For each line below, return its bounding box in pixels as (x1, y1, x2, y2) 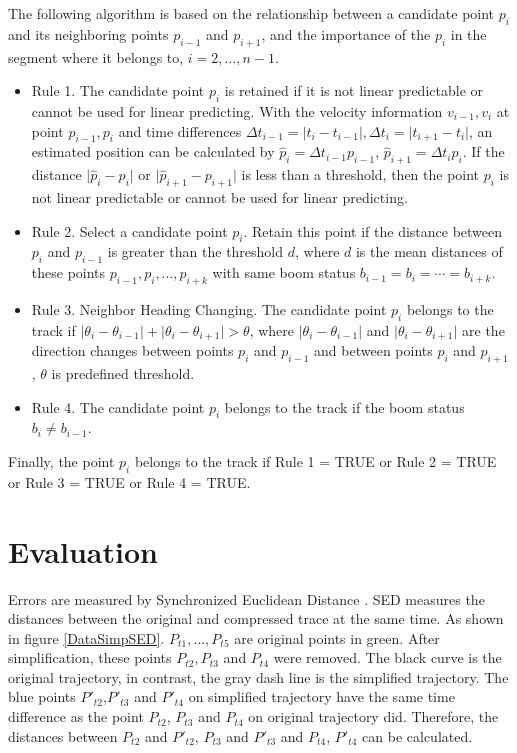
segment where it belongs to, (8, 46, 184, 67)
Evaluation (8, 530, 158, 571)
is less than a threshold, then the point (241, 164, 480, 185)
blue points (8, 686, 76, 707)
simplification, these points (8, 647, 172, 668)
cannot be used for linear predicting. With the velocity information (31, 100, 443, 121)
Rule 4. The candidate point (31, 396, 205, 417)
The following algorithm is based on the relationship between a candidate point (8, 3, 495, 23)
